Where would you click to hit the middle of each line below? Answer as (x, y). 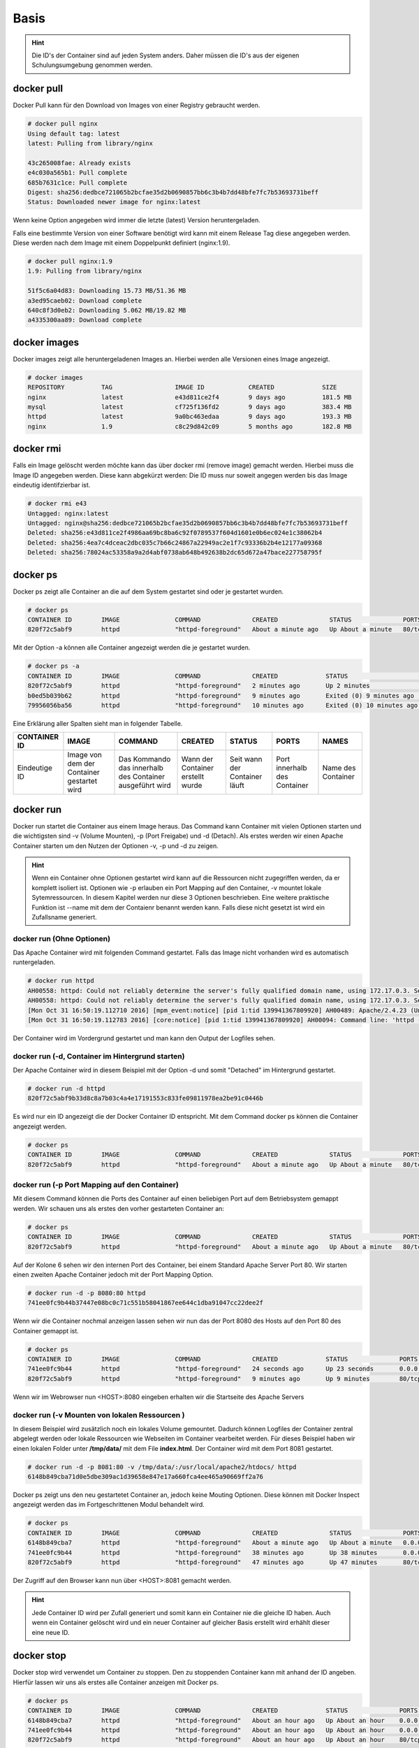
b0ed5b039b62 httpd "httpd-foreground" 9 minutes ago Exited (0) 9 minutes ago (221, 695)
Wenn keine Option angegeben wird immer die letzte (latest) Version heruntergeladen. (137, 220)
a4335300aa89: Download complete (85, 320)
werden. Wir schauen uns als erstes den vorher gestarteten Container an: (119, 1208)
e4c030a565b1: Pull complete (78, 173)
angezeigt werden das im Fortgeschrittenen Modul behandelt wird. (109, 1505)
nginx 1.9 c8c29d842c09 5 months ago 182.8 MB (190, 426)
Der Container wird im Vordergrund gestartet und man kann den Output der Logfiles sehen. (144, 1038)
